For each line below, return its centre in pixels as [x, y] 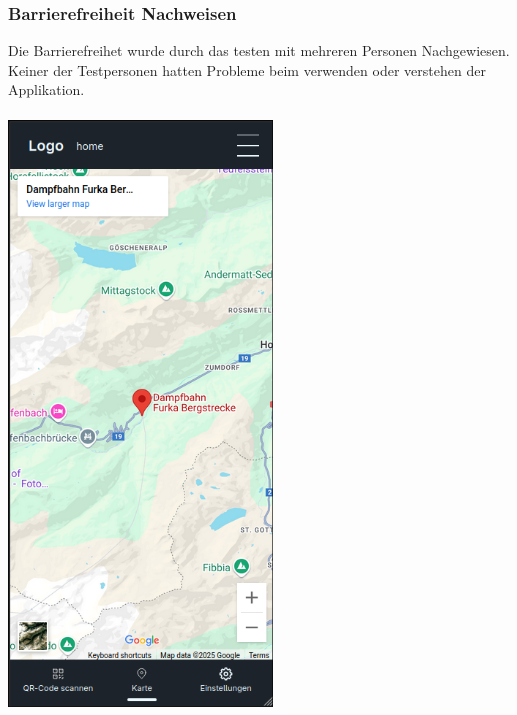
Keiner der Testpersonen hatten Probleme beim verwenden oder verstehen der [247, 69]
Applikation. [46, 89]
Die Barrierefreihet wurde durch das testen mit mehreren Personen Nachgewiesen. [259, 50]
